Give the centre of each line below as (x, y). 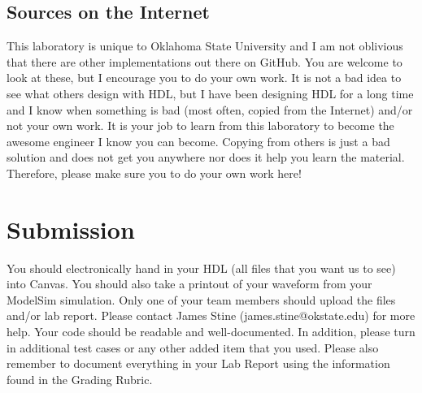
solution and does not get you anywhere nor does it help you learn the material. (206, 157)
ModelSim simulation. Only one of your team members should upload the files (201, 299)
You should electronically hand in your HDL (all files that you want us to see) (201, 268)
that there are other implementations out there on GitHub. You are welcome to (204, 61)
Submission (71, 229)
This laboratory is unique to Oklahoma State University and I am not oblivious (205, 46)
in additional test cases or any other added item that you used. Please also (193, 347)
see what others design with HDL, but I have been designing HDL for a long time (210, 93)
